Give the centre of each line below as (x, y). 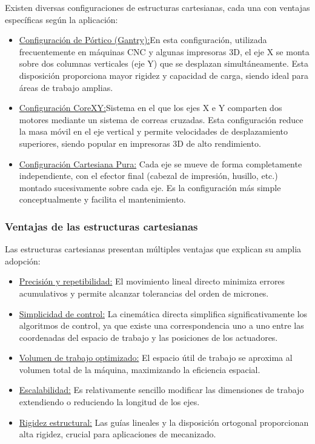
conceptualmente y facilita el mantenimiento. (102, 199)
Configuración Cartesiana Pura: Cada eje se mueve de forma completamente (161, 163)
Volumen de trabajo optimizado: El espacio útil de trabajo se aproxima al (156, 358)
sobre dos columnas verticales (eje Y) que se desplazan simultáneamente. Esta (164, 63)
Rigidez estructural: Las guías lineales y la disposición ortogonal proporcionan (164, 422)
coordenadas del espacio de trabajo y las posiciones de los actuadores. (148, 337)
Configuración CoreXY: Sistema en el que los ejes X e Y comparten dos (151, 108)
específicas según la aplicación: (61, 19)
